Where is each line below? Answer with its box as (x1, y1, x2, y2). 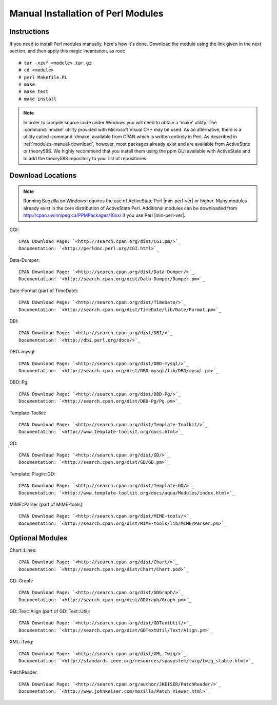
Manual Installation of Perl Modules (9, 8, 164, 19)
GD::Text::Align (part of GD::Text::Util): (9, 608, 91, 615)
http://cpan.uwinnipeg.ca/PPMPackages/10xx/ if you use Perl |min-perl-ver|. (23, 212, 186, 218)
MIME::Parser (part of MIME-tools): (9, 501, 84, 508)
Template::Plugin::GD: (9, 470, 56, 477)
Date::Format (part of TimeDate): (9, 288, 79, 294)
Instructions (9, 27, 50, 36)
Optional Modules (9, 533, 68, 542)
